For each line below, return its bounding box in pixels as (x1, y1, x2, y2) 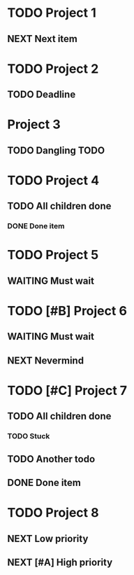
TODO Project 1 (7, 5, 96, 21)
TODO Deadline (7, 89, 76, 101)
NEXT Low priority (7, 532, 89, 544)
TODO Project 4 (7, 172, 100, 188)
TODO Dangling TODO (7, 144, 105, 156)
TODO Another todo (7, 453, 96, 465)
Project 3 (7, 117, 61, 132)
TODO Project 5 (7, 247, 99, 263)
